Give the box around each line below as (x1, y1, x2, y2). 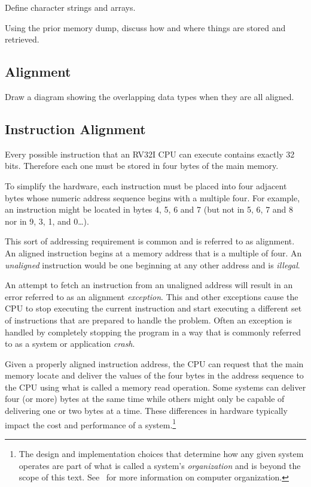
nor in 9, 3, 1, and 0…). (5, 214, 89, 227)
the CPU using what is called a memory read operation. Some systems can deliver (5, 380, 306, 393)
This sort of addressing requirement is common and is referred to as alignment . (5, 235, 295, 247)
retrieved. (5, 33, 39, 46)
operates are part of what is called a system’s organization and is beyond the (19, 459, 301, 471)
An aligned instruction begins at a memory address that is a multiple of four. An (5, 246, 302, 259)
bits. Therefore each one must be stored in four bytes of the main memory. (5, 159, 279, 172)
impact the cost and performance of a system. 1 (5, 416, 176, 431)
